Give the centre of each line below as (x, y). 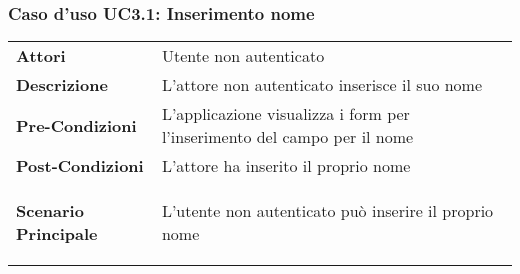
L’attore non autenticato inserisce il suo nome (322, 85)
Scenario (50, 211)
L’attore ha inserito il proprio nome (286, 166)
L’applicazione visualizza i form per (285, 114)
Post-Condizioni (80, 166)
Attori (41, 56)
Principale (57, 234)
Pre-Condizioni (76, 125)
